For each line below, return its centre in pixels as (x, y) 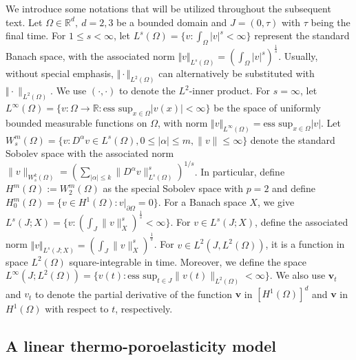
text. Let (24, 22)
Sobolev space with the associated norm (90, 153)
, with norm (183, 122)
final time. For (36, 35)
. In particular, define (240, 171)
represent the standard (302, 35)
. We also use (297, 275)
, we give (276, 202)
